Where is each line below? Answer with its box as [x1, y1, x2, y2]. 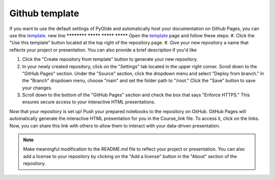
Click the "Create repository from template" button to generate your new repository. [22, 56, 198, 62]
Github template [9, 8, 79, 19]
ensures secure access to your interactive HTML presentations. [22, 99, 155, 105]
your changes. [22, 85, 53, 91]
